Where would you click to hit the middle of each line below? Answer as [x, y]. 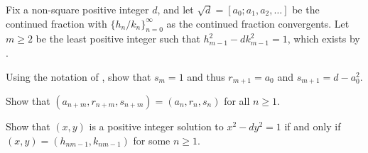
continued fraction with [56, 23]
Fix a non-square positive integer [77, 9]
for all [237, 101]
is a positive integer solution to [156, 126]
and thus [206, 76]
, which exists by [324, 39]
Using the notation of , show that [79, 76]
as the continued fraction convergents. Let [258, 23]
